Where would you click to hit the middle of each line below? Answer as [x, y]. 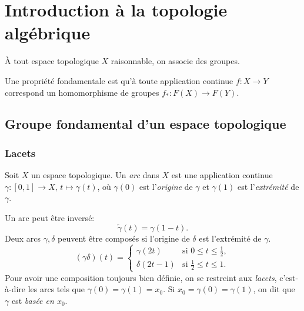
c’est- [289, 277]
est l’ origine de [166, 186]
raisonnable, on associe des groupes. [175, 61]
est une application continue [222, 175]
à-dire [15, 289]
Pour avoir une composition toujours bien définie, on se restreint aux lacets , [141, 277]
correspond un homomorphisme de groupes [82, 92]
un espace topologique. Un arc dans [95, 175]
